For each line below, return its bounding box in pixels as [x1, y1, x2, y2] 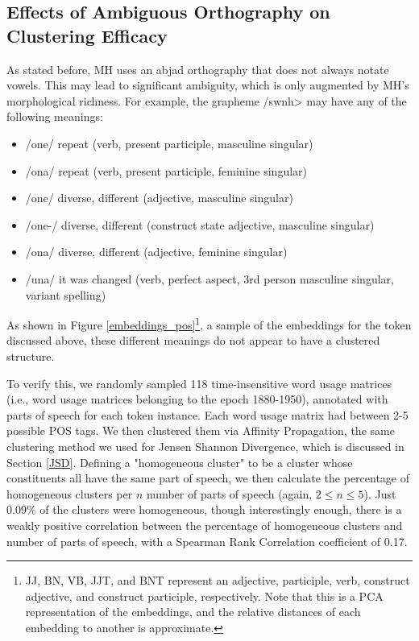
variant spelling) [25, 286, 106, 303]
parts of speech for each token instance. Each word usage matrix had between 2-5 [6, 406, 409, 423]
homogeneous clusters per [6, 485, 133, 502]
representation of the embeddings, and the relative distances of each [25, 603, 361, 620]
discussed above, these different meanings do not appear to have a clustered [6, 332, 380, 349]
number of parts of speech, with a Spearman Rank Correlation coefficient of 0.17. [6, 532, 408, 549]
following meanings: [6, 108, 103, 125]
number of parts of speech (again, [146, 485, 313, 502]
